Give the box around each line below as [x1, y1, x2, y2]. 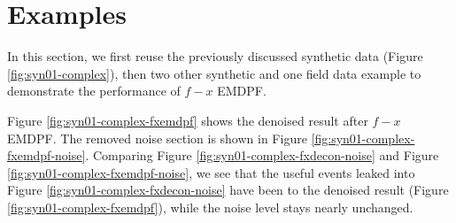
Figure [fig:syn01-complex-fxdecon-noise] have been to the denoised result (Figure [7, 181, 449, 199]
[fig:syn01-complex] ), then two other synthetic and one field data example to [7, 64, 421, 82]
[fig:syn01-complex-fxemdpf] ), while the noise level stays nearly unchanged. [7, 197, 413, 216]
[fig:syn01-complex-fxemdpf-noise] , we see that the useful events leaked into [7, 163, 415, 181]
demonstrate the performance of [7, 81, 181, 100]
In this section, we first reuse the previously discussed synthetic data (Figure [7, 47, 423, 65]
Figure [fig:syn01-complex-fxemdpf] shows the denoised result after [7, 111, 368, 129]
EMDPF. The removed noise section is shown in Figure [7, 128, 307, 147]
